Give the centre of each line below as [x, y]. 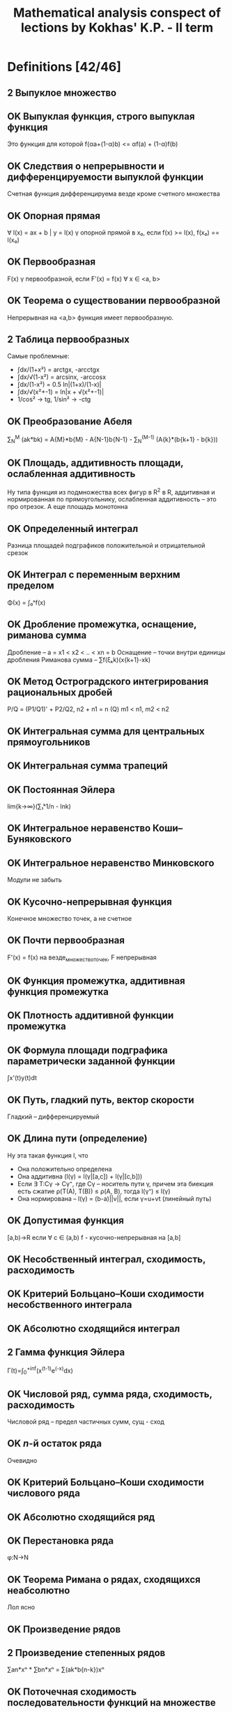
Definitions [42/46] [64, 67]
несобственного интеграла [70, 1305]
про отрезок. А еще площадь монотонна [68, 507]
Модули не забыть [35, 880]
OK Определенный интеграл [73, 529]
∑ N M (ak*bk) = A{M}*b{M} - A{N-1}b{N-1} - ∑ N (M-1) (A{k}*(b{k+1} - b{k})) [113, 440]
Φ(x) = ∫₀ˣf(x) [26, 603]
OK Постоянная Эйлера [61, 789]
